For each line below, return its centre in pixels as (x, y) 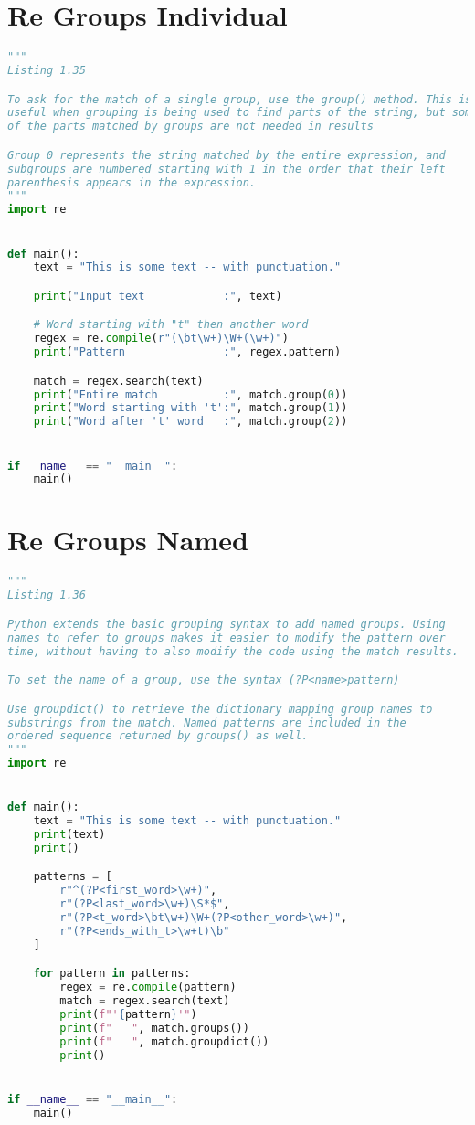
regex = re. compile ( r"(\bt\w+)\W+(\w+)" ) (161, 339)
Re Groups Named (128, 540)
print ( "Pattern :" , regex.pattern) (187, 352)
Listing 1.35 (47, 70)
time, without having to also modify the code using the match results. (233, 651)
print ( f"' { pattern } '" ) (128, 1014)
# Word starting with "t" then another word (171, 325)
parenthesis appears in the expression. (132, 182)
